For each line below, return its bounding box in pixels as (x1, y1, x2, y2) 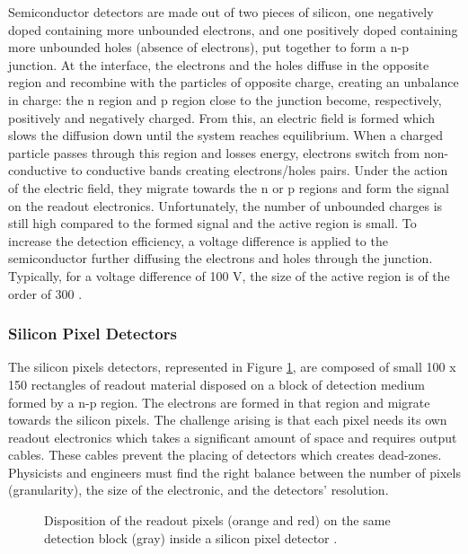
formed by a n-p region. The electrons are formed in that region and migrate (8, 392, 430, 411)
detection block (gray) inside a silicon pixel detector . (44, 528, 338, 547)
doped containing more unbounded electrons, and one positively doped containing (8, 20, 458, 39)
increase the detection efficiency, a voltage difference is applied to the (8, 231, 388, 250)
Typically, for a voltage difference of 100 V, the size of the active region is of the (8, 266, 450, 285)
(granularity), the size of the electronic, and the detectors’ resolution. (8, 480, 389, 499)
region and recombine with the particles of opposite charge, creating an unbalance (8, 73, 459, 92)
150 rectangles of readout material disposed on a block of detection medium (8, 374, 425, 393)
